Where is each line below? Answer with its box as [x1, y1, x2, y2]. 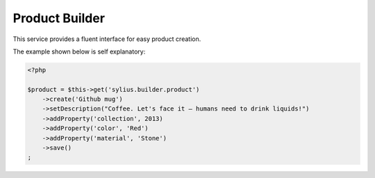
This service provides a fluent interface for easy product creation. [12, 35, 201, 43]
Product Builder [12, 10, 106, 26]
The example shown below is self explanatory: [12, 47, 146, 56]
